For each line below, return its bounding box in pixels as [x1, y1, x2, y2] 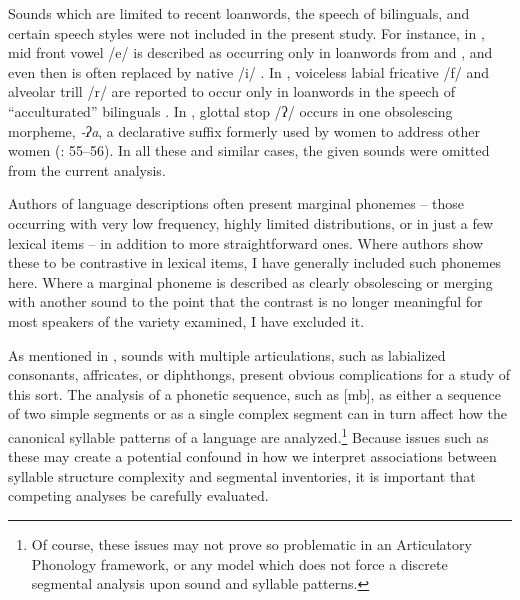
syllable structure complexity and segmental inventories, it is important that [8, 465, 476, 486]
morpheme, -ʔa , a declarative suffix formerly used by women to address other [8, 120, 480, 141]
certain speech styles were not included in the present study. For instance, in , [8, 22, 485, 43]
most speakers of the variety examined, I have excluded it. [8, 310, 365, 331]
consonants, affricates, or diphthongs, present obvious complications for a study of [8, 364, 511, 385]
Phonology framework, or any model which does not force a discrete [31, 553, 448, 574]
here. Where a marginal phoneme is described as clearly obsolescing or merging [8, 271, 493, 292]
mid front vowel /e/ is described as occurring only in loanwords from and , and [8, 42, 493, 63]
